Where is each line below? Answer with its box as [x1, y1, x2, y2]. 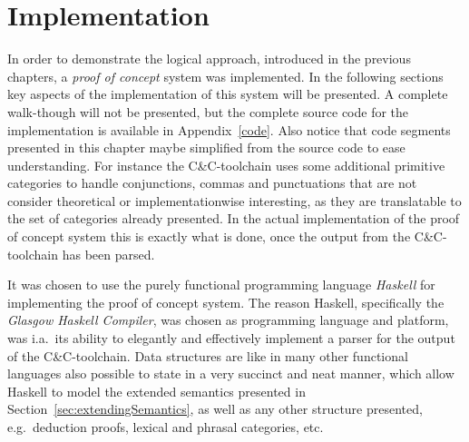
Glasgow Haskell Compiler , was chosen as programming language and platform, [7, 310, 449, 329]
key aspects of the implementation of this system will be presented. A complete [7, 84, 448, 103]
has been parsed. [62, 244, 155, 263]
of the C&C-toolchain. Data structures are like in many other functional [7, 346, 408, 365]
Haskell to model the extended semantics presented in [7, 381, 306, 400]
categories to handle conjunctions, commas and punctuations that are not [7, 173, 417, 192]
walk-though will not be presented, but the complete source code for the [7, 102, 409, 121]
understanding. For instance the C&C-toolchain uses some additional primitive [7, 155, 445, 174]
